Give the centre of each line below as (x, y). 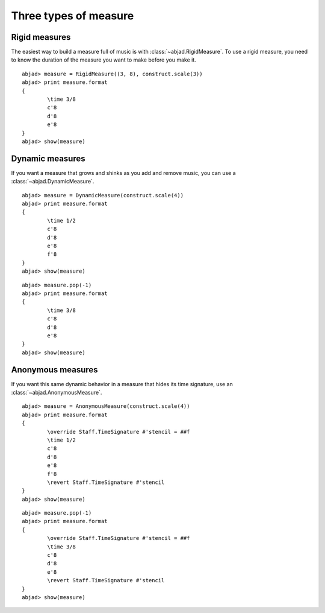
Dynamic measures (48, 158)
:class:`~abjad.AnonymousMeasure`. (57, 392)
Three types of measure (73, 16)
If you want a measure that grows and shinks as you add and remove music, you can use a (123, 173)
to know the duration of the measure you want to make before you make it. (104, 60)
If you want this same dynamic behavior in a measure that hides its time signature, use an (122, 384)
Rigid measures (41, 37)
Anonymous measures (55, 370)
